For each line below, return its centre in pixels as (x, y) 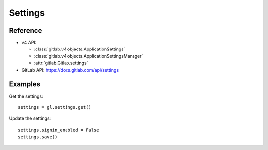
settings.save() (38, 137)
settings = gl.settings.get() (55, 107)
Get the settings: (26, 96)
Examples (25, 84)
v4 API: (29, 43)
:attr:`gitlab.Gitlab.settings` (61, 63)
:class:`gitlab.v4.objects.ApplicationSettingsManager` (89, 56)
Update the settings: (30, 118)
